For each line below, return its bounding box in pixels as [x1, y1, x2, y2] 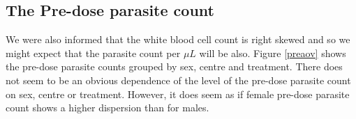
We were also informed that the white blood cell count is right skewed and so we [6, 32, 350, 47]
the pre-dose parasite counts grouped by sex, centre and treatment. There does [6, 59, 343, 74]
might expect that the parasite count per [6, 45, 181, 60]
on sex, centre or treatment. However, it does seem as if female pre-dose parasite [6, 86, 350, 101]
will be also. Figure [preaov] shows [199, 45, 346, 60]
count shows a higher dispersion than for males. [6, 100, 209, 115]
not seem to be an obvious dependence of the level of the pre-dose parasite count [6, 72, 351, 87]
